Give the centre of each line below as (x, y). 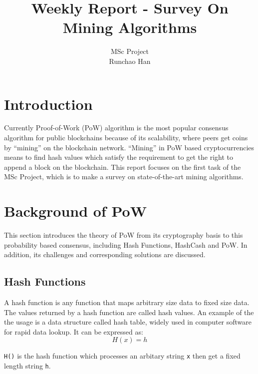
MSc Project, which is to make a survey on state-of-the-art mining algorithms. (124, 177)
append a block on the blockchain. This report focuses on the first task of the (123, 167)
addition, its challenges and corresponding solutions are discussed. (105, 254)
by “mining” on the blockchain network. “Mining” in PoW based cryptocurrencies (129, 147)
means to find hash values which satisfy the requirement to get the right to (119, 157)
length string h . (27, 366)
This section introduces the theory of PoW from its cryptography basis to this (124, 235)
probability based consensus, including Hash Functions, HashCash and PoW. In (126, 244)
